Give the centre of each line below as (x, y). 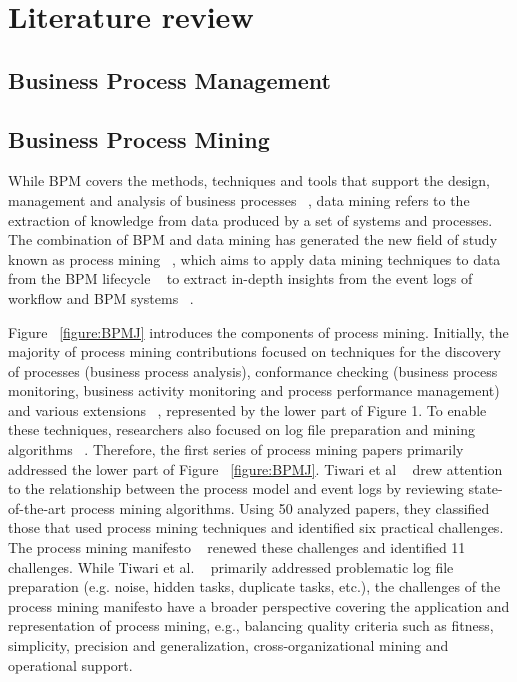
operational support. (70, 664)
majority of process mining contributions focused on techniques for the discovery (255, 351)
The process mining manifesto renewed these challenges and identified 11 (237, 547)
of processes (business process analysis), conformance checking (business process (253, 370)
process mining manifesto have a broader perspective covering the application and (259, 605)
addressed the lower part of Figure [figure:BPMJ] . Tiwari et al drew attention (255, 468)
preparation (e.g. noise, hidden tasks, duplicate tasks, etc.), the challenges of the (254, 586)
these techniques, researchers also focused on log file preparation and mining (241, 429)
